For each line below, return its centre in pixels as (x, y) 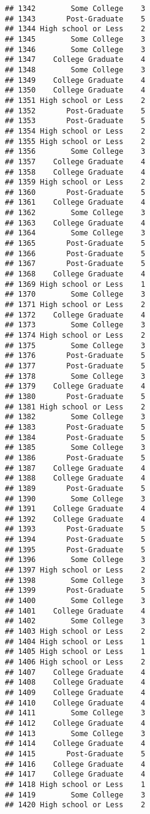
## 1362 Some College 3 (75, 213)
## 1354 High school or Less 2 (75, 131)
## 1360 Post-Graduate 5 (75, 192)
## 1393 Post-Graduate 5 (75, 529)
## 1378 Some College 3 (75, 376)
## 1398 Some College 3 (75, 580)
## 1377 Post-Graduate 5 (75, 366)
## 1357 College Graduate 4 (75, 162)
